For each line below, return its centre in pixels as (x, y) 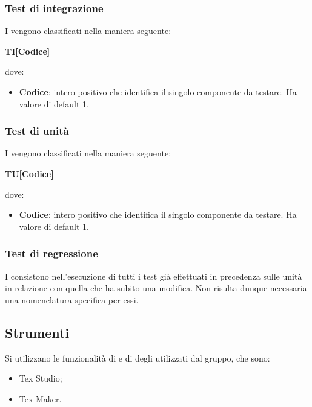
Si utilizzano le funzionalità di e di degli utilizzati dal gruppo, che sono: (138, 358)
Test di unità (37, 131)
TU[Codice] (29, 173)
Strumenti (37, 332)
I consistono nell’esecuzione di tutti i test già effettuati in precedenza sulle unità (154, 276)
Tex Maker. (40, 398)
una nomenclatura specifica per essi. (72, 299)
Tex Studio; (41, 378)
